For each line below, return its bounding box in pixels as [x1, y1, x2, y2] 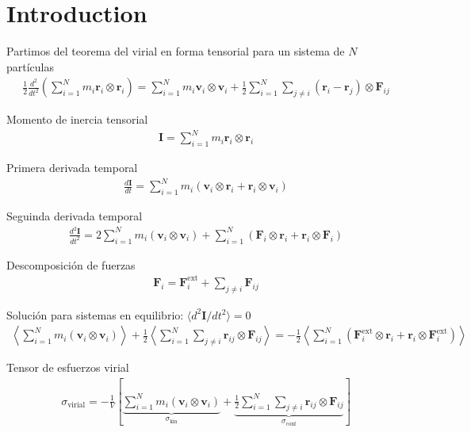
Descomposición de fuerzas [6, 256, 136, 273]
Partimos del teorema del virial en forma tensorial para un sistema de [6, 43, 345, 59]
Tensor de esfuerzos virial [6, 359, 129, 376]
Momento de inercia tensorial [6, 111, 148, 128]
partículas [6, 58, 55, 75]
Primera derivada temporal [6, 159, 138, 176]
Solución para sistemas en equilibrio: [6, 306, 184, 323]
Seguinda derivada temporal [6, 208, 143, 224]
